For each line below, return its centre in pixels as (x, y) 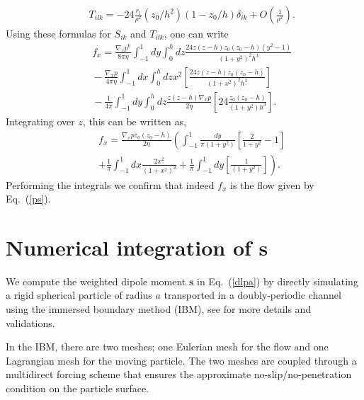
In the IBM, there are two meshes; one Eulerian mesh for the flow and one (167, 347)
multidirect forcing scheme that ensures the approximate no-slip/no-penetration (179, 374)
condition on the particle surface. (78, 388)
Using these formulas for (58, 34)
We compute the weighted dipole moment (96, 281)
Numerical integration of (129, 247)
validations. (30, 322)
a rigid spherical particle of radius (79, 295)
